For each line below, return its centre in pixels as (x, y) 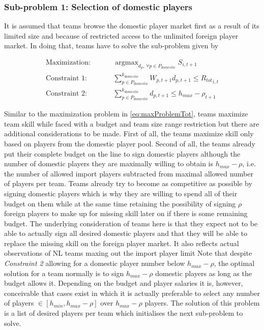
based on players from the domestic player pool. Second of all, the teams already (130, 143)
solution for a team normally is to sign (64, 273)
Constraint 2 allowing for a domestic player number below (95, 263)
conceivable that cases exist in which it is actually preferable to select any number (132, 293)
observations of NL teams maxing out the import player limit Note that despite (128, 253)
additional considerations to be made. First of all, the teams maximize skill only (129, 133)
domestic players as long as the (203, 273)
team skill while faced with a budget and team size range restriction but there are (132, 123)
